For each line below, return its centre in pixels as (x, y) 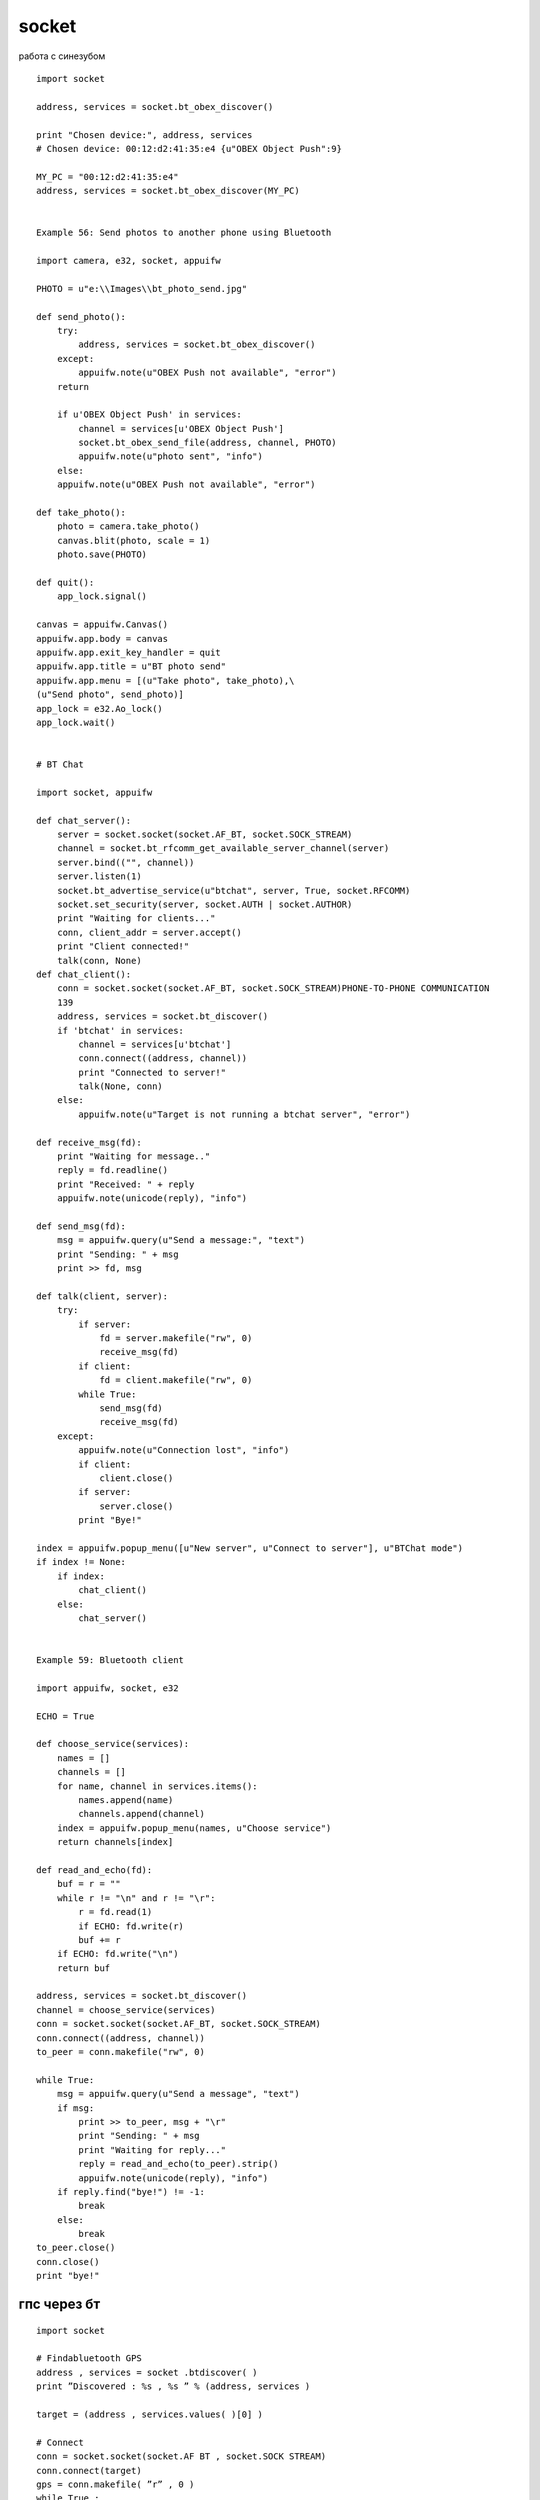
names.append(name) (126, 1799)
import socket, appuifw (94, 792)
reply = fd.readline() (112, 1170)
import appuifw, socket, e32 (107, 1688)
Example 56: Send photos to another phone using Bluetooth (184, 233)
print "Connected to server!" (152, 1072)
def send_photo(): (81, 316)
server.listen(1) (99, 876)
